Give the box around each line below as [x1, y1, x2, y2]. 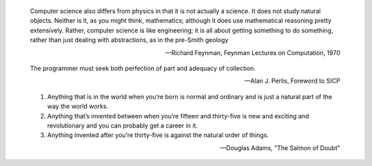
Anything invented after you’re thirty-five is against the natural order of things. [47, 131, 269, 139]
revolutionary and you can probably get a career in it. [47, 121, 198, 129]
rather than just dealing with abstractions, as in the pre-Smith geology [30, 36, 229, 44]
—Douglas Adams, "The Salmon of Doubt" [220, 143, 340, 152]
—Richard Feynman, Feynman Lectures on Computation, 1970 [165, 48, 340, 56]
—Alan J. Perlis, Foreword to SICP [244, 76, 340, 85]
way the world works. [47, 102, 109, 110]
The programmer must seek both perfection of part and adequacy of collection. [30, 64, 256, 72]
